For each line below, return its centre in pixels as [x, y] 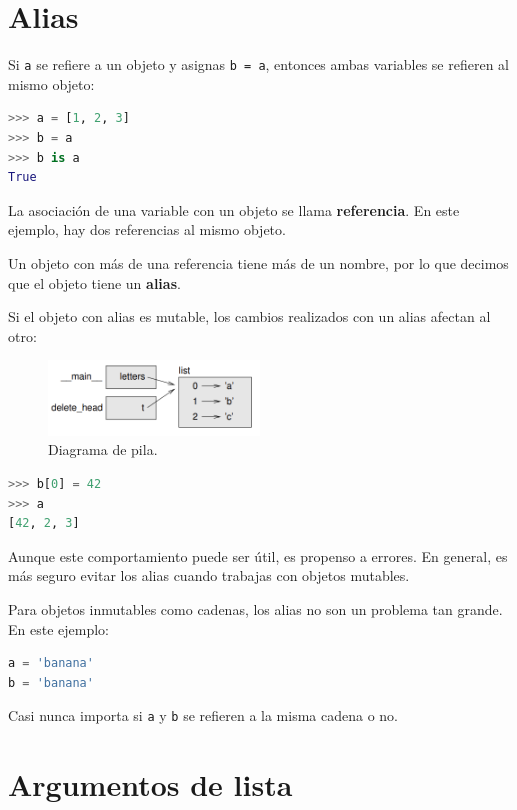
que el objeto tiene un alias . [94, 282]
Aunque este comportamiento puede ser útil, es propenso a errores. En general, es [258, 555]
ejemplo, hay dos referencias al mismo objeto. [147, 229]
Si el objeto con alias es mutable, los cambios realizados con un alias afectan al [249, 316]
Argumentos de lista [150, 784]
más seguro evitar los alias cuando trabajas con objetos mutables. [209, 575]
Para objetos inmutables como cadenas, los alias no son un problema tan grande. [255, 608]
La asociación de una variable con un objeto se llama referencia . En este [234, 209]
